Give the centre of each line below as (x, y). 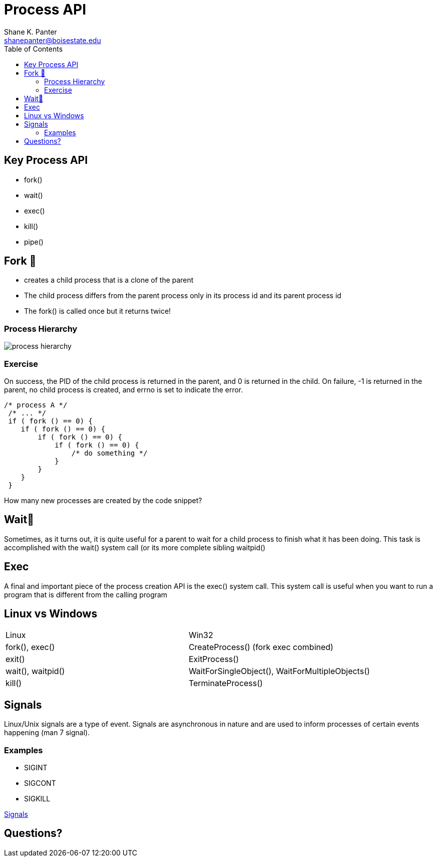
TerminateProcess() (226, 683)
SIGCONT (40, 783)
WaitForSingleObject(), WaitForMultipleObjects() (279, 671)
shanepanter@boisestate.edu (53, 40)
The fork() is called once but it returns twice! (98, 311)
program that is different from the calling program (86, 594)
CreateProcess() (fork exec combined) (261, 647)
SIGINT (36, 768)
